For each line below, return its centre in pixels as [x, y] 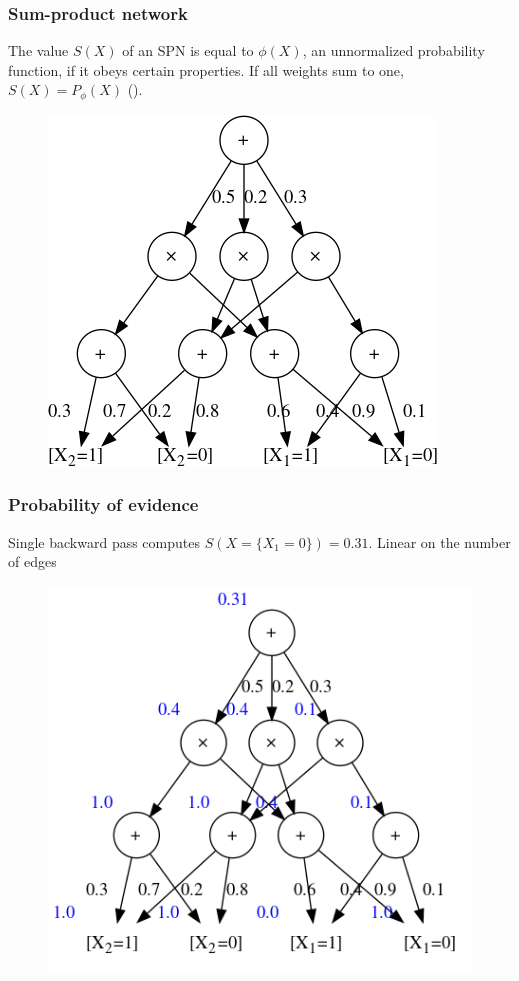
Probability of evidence [103, 504]
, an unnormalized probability [393, 50]
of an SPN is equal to [188, 50]
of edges [32, 561]
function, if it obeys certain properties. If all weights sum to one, [206, 69]
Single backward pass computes [104, 541]
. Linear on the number [439, 541]
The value [38, 50]
